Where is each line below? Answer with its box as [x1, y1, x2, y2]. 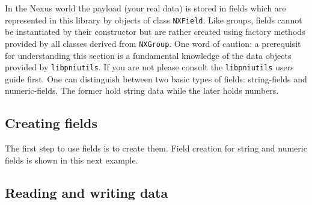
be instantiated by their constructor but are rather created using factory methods [5, 25, 305, 38]
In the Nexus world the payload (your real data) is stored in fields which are [5, 2, 286, 14]
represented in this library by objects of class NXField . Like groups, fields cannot [5, 13, 302, 26]
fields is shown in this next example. [5, 153, 138, 166]
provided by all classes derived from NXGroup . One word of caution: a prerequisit [5, 37, 301, 49]
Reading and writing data [5, 183, 168, 201]
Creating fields [5, 114, 97, 132]
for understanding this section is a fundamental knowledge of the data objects [5, 49, 292, 61]
